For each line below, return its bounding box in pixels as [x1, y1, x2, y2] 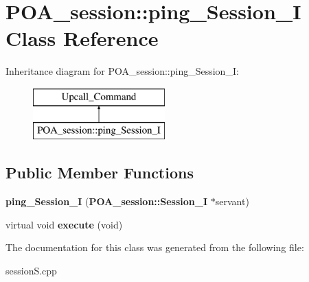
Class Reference [5, 24, 159, 52]
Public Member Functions [5, 162, 194, 183]
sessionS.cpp [5, 263, 57, 278]
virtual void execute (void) [5, 217, 123, 231]
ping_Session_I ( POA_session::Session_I [5, 194, 208, 209]
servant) [215, 194, 249, 209]
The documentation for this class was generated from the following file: [5, 240, 304, 255]
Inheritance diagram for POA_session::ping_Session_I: [5, 64, 239, 78]
